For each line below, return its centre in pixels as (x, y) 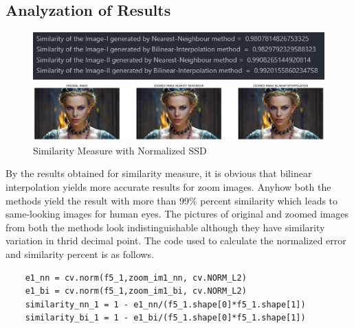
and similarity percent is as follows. (80, 254)
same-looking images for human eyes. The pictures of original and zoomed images (177, 214)
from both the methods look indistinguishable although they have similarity (165, 227)
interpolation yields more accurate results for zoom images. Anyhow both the (168, 187)
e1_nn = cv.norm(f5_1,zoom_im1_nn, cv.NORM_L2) (136, 278)
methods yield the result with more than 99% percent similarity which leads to (172, 200)
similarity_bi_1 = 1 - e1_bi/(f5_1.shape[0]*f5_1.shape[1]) (165, 318)
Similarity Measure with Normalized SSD (120, 150)
